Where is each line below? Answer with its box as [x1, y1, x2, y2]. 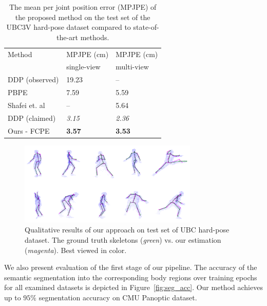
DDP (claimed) [8, 112, 56, 123]
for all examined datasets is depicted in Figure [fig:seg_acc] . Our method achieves [4, 282, 263, 293]
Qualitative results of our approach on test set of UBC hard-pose [25, 224, 230, 235]
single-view [66, 61, 101, 72]
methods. [80, 31, 109, 42]
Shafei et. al [8, 100, 45, 110]
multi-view [116, 61, 149, 72]
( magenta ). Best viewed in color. [25, 244, 127, 255]
